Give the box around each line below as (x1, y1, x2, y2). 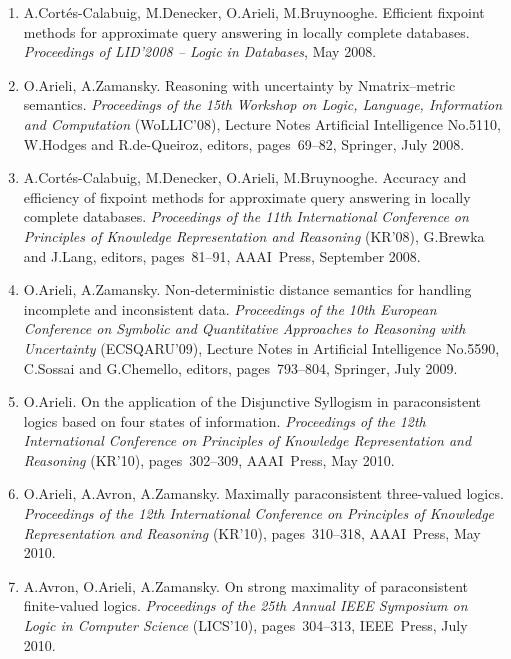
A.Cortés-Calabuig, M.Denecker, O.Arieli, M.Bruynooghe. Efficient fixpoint (23, 2, 485, 22)
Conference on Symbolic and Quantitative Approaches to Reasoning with (23, 318, 466, 339)
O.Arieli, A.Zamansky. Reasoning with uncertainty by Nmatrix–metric (23, 74, 456, 95)
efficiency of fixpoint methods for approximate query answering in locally (23, 186, 471, 207)
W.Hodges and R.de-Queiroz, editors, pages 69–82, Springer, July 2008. (23, 133, 465, 154)
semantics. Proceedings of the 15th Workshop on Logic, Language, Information (23, 94, 503, 115)
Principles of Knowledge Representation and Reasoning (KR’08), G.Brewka (23, 225, 485, 246)
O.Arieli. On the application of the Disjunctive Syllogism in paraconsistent (23, 391, 481, 412)
